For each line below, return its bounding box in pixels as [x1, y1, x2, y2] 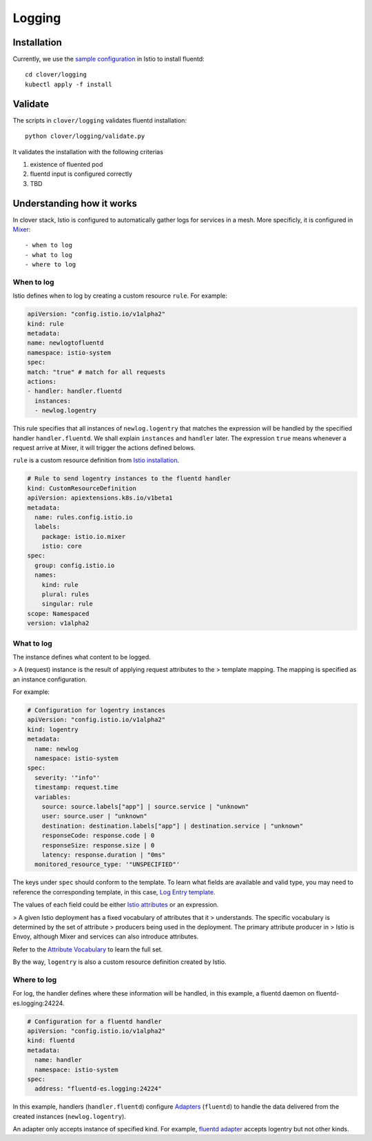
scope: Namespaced [27, 610, 90, 617]
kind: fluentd [27, 1037, 75, 1045]
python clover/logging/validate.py [25, 132, 145, 141]
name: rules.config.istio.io [34, 513, 134, 521]
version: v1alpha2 [27, 619, 90, 627]
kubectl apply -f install [25, 80, 113, 88]
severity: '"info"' [34, 774, 101, 781]
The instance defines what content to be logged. [12, 652, 151, 661]
